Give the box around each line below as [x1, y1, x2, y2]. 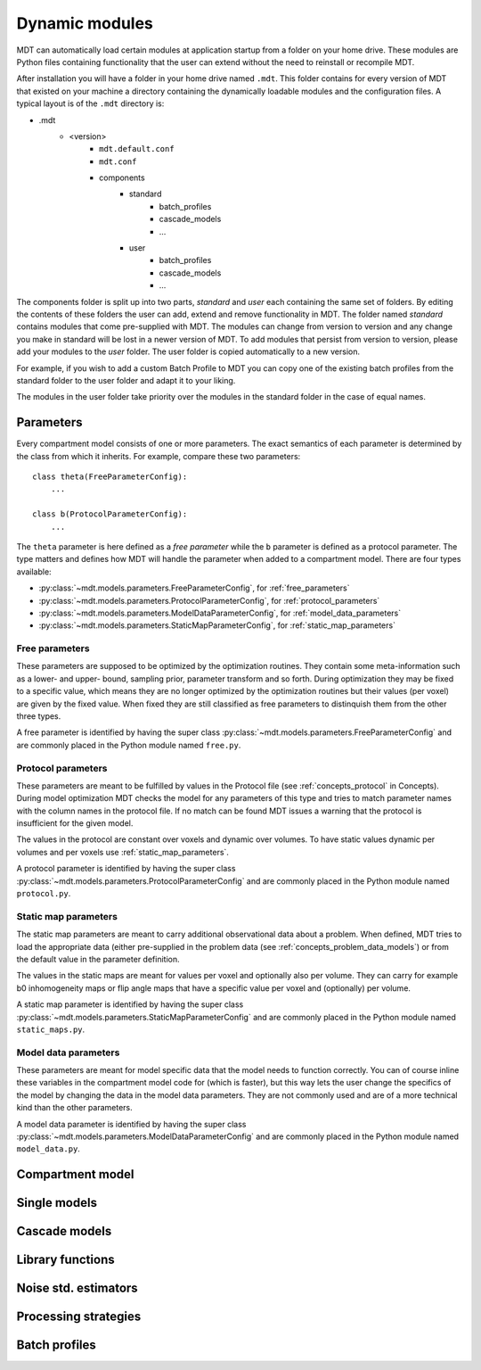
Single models [16, 1195, 98, 1210]
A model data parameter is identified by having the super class [16, 1118, 247, 1129]
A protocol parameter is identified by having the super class [16, 863, 236, 874]
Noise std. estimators [16, 1281, 138, 1296]
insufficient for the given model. [16, 818, 134, 829]
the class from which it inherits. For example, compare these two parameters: [16, 450, 301, 461]
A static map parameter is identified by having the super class [16, 999, 244, 1010]
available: [16, 566, 53, 577]
